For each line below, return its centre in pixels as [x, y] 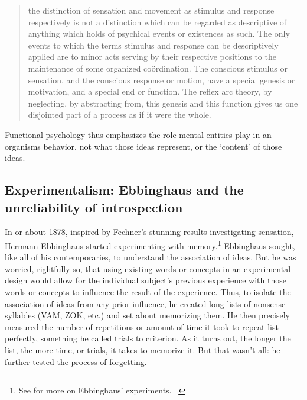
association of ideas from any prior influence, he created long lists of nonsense [145, 303]
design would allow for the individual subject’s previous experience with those [146, 280]
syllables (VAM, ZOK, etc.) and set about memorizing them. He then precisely [147, 315]
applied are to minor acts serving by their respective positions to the [152, 57]
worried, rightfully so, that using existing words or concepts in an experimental [148, 268]
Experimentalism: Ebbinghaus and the [124, 190]
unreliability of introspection [94, 207]
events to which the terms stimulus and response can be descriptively [153, 45]
